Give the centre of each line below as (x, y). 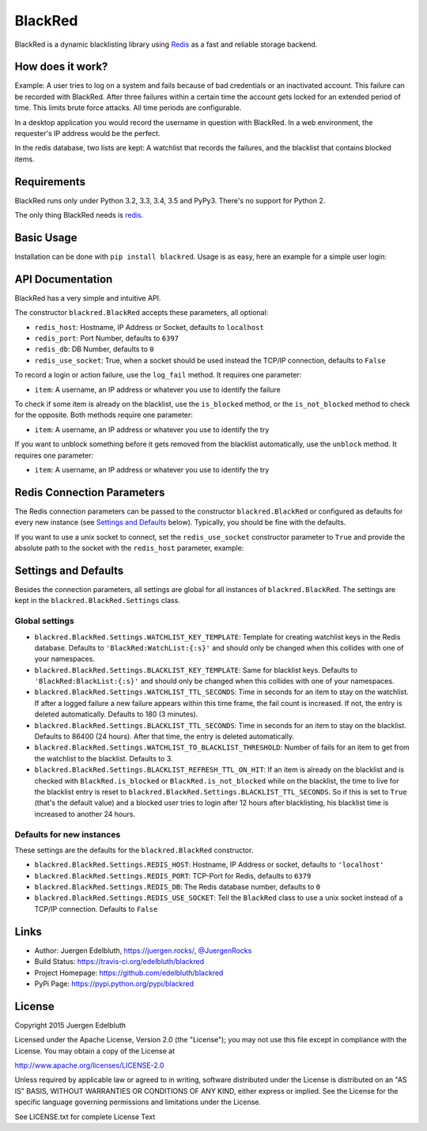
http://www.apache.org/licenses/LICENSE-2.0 (89, 1065)
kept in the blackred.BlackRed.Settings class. (98, 601)
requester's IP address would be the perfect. (87, 134)
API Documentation (64, 279)
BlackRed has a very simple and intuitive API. (88, 298)
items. (25, 159)
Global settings (44, 621)
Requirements (50, 182)
